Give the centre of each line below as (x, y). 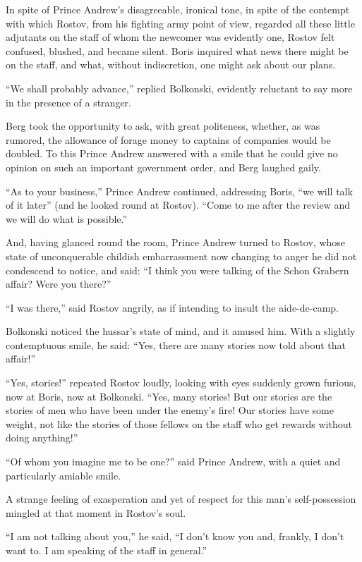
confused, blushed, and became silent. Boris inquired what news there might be (177, 50)
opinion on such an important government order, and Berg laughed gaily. (163, 167)
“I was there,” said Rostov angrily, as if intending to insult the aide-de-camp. (172, 307)
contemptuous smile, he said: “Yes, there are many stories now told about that (176, 344)
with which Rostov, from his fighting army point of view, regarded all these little (180, 23)
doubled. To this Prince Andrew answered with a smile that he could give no (172, 153)
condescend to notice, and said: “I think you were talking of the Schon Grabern (177, 270)
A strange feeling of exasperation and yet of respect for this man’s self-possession (181, 499)
